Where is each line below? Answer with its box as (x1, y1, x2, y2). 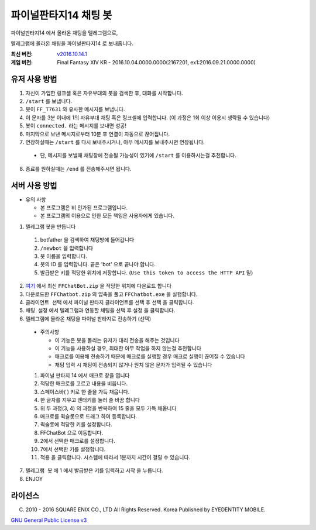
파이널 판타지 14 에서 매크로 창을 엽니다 (40, 372, 130, 379)
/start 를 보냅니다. (25, 98, 73, 105)
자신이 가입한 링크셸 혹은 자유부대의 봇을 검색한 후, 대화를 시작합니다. (25, 90, 183, 97)
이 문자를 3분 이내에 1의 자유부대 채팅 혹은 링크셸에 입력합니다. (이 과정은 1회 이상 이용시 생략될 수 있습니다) (25, 114, 270, 121)
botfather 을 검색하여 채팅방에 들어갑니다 (40, 236, 135, 243)
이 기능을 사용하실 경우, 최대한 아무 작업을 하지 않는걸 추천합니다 (54, 345, 202, 352)
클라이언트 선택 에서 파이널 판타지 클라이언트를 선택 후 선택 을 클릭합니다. (25, 298, 194, 305)
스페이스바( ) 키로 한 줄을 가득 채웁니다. (40, 388, 130, 395)
